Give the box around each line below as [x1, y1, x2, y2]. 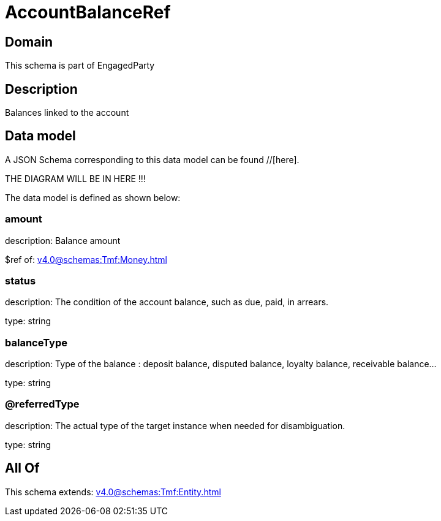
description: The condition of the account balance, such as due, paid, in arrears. [5, 297, 329, 308]
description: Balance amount [5, 235, 121, 246]
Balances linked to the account [5, 107, 129, 118]
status [5, 274, 36, 287]
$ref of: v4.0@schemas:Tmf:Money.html [5, 254, 167, 265]
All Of [5, 460, 40, 476]
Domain [5, 34, 53, 50]
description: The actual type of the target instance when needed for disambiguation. [5, 420, 345, 431]
